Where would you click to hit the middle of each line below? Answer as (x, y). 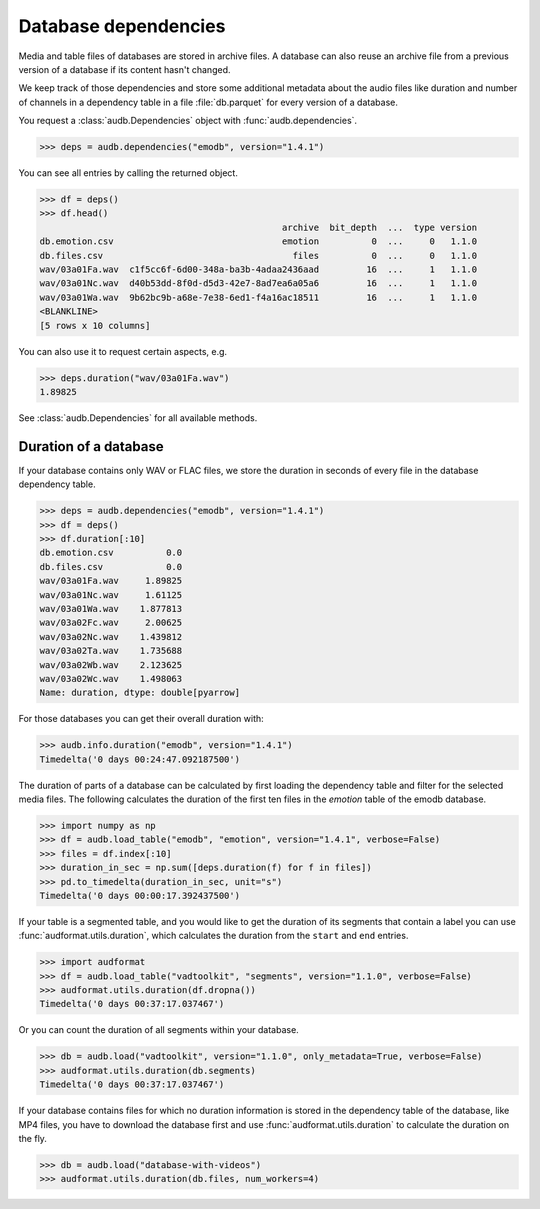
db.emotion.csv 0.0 (111, 553)
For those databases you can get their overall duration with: (141, 719)
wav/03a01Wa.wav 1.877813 (111, 608)
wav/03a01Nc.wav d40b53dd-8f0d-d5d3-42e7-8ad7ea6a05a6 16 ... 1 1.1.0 (258, 283)
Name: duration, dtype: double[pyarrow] (139, 693)
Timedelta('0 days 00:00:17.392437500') (139, 895)
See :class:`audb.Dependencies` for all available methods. (138, 417)
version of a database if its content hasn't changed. (124, 69)
